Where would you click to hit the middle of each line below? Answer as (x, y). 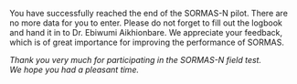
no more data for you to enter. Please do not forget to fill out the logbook (146, 23)
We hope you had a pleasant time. (74, 69)
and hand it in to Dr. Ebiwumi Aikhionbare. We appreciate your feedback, (146, 32)
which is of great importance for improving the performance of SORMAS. (147, 42)
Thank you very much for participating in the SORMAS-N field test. (136, 60)
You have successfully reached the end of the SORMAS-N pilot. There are (148, 13)
